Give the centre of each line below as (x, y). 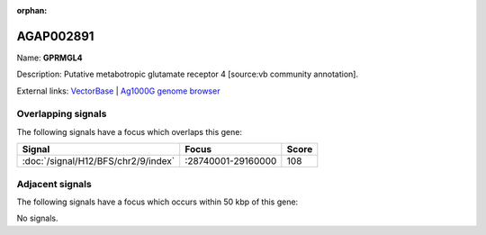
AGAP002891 (55, 36)
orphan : (32, 10)
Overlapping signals (62, 114)
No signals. (37, 218)
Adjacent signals (54, 184)
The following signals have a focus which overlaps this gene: (130, 131)
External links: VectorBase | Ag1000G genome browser (118, 91)
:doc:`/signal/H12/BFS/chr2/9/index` (99, 161)
